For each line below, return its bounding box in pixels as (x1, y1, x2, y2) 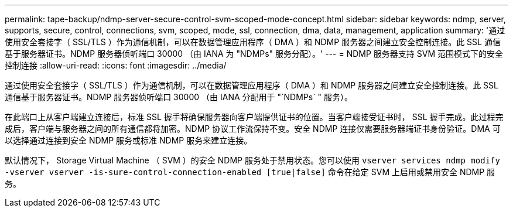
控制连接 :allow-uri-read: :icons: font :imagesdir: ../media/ (5, 60, 227, 70)
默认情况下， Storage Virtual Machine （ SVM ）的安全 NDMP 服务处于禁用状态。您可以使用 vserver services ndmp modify (5, 155, 500, 165)
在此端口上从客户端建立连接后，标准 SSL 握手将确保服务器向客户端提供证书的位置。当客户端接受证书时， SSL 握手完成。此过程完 (5, 112, 504, 122)
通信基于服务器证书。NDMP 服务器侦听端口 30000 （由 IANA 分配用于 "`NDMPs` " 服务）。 (5, 92, 353, 102)
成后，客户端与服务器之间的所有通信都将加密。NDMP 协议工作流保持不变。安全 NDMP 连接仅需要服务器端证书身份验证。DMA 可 (5, 124, 501, 134)
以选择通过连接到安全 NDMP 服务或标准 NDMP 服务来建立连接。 (5, 135, 252, 145)
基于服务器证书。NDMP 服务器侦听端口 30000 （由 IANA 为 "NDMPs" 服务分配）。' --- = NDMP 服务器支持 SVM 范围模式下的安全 (5, 49, 504, 59)
